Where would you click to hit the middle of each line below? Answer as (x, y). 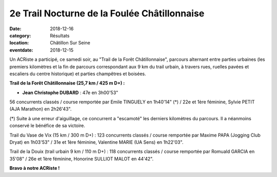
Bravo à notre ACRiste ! (35, 168)
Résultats (60, 35)
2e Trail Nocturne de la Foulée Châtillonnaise (107, 13)
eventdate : (21, 50)
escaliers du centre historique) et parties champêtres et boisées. (78, 74)
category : (20, 35)
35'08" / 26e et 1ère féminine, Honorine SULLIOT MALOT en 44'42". (82, 159)
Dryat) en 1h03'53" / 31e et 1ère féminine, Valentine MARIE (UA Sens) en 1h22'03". (96, 142)
